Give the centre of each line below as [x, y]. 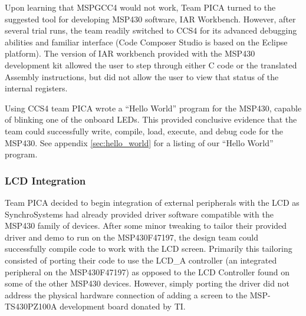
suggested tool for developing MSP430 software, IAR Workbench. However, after [150, 19]
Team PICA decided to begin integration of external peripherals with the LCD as [152, 202]
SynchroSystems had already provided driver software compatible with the [139, 214]
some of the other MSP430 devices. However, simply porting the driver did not [147, 283]
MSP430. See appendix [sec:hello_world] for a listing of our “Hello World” [139, 142]
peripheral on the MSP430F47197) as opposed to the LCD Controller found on [147, 271]
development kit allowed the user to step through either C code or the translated [151, 65]
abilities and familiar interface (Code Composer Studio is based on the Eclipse [146, 42]
